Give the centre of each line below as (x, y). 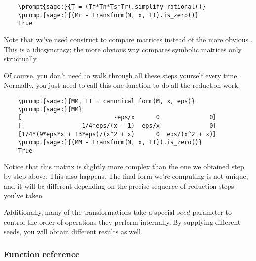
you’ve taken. (24, 195)
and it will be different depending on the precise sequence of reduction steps (119, 185)
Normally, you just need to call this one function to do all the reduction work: (122, 85)
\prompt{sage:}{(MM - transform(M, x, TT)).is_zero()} (110, 142)
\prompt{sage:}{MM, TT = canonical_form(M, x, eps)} (107, 101)
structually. (21, 59)
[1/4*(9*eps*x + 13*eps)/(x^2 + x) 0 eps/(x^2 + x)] (117, 134)
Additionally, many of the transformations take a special (89, 212)
